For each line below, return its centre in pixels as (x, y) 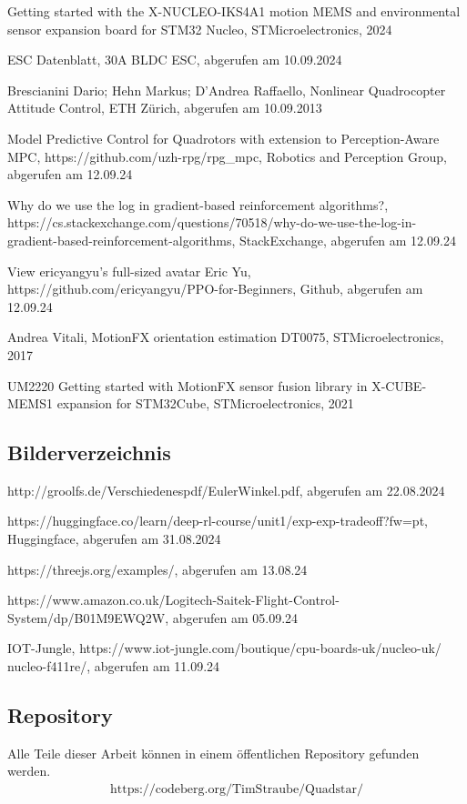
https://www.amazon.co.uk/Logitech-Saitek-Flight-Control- (173, 600)
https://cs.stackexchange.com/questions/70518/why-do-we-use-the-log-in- (212, 222)
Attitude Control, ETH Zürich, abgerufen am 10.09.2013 (165, 108)
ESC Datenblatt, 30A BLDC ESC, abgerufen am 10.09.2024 (175, 60)
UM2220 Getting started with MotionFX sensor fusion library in (188, 385)
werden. (29, 771)
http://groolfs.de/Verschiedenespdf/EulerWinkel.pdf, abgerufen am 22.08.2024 (226, 490)
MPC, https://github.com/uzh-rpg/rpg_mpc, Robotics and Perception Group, (227, 156)
